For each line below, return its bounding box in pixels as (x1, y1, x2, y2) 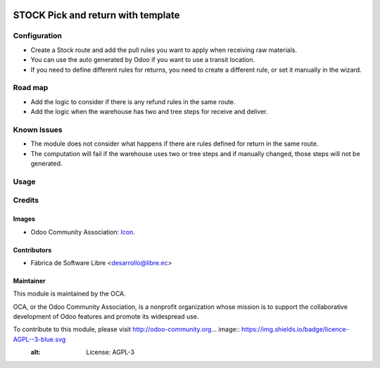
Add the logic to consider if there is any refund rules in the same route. (30, 97, 236, 106)
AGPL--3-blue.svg (13, 335, 66, 343)
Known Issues (13, 125, 63, 134)
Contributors (13, 246, 52, 254)
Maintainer (13, 277, 46, 285)
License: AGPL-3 (86, 348, 135, 357)
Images (13, 215, 35, 223)
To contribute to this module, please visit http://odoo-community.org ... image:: (13, 325, 240, 334)
